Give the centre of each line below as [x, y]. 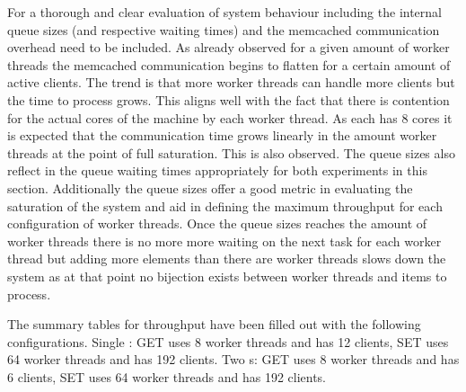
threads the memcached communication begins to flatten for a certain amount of [229, 64]
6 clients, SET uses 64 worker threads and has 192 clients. [167, 376]
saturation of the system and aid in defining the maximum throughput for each [225, 205]
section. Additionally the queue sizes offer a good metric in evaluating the [210, 187]
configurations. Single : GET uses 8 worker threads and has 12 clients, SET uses [228, 341]
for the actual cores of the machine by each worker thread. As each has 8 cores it [230, 117]
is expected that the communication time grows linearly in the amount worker [222, 135]
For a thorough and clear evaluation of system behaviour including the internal [224, 12]
